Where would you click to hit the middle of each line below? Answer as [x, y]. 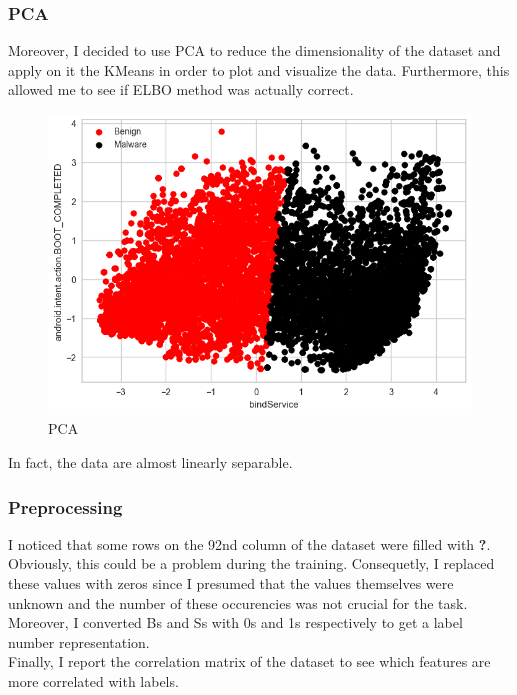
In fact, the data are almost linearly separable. [150, 462]
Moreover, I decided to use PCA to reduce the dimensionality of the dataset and [254, 50]
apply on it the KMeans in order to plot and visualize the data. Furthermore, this [259, 69]
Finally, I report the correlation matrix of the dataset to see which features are [249, 661]
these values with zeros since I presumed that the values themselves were [231, 583]
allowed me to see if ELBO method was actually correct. [181, 89]
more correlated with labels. [93, 680]
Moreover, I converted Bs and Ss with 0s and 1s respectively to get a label [235, 622]
